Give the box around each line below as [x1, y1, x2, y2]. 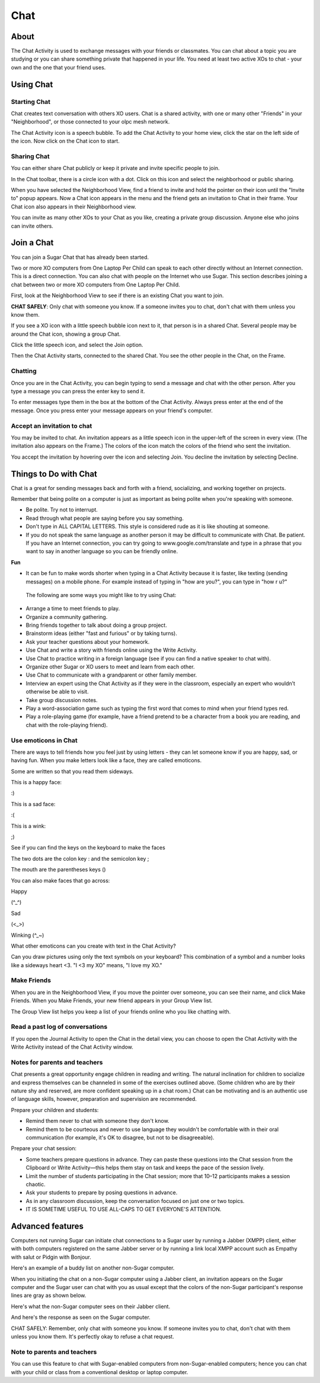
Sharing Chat [11, 152, 50, 160]
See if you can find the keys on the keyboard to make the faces [11, 844, 165, 851]
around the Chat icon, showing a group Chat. [11, 330, 121, 337]
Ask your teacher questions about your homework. [25, 638, 150, 645]
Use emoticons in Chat [11, 736, 78, 744]
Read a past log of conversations [11, 1022, 108, 1031]
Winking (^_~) [11, 932, 44, 939]
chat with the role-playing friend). [25, 721, 108, 728]
